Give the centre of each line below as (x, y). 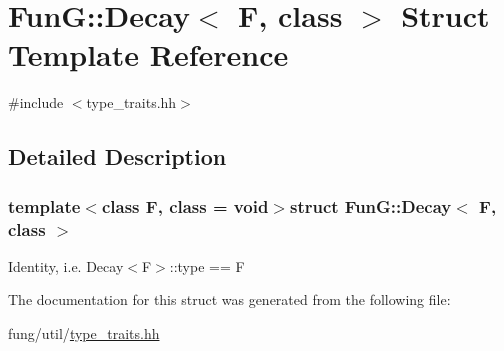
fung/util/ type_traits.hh (84, 333)
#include (36, 102)
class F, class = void (185, 205)
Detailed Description (117, 156)
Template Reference (148, 54)
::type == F (207, 265)
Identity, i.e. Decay (66, 265)
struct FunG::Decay (370, 205)
